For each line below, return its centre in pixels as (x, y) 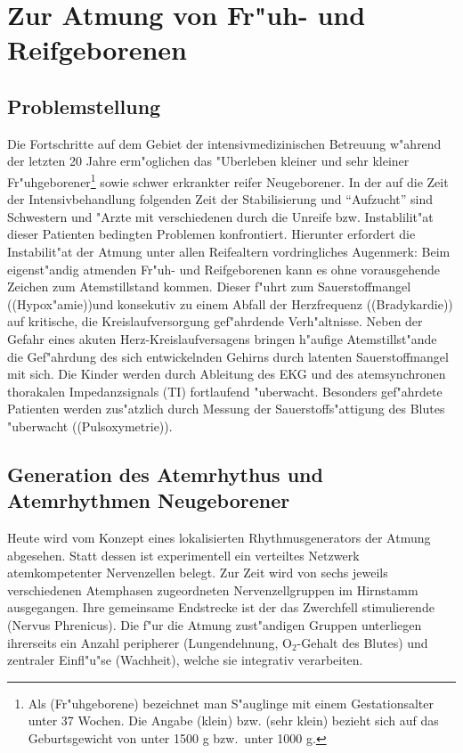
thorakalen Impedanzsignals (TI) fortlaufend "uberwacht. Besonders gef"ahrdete (225, 391)
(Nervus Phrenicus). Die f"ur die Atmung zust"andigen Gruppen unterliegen (215, 625)
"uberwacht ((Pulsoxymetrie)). (90, 426)
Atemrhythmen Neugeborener (149, 500)
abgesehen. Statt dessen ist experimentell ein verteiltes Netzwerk (183, 555)
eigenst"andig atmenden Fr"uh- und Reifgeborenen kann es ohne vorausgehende (224, 269)
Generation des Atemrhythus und (165, 474)
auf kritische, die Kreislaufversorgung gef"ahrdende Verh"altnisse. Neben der (215, 321)
